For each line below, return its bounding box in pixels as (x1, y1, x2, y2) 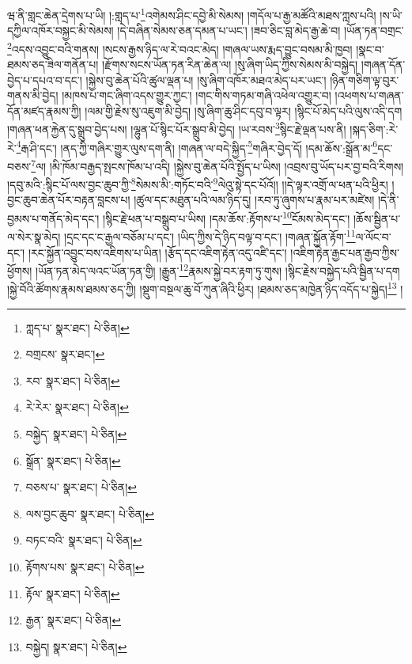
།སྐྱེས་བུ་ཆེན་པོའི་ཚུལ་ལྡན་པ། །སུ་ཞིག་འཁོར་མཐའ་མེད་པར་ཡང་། (85, 71, 327, 88)
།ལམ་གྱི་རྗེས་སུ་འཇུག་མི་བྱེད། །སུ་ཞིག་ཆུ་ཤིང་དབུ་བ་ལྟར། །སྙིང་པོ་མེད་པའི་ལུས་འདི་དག (85, 102, 403, 119)
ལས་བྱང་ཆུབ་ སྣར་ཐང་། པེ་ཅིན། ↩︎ (25, 505, 154, 522)
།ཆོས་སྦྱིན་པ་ (353, 210, 401, 226)
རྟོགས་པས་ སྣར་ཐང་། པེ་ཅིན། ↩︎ (25, 559, 145, 575)
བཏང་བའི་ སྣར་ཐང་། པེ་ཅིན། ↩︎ (25, 532, 142, 548)
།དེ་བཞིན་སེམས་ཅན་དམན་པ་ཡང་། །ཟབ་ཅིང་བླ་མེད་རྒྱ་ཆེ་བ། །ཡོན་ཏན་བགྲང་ (117, 22, 404, 39)
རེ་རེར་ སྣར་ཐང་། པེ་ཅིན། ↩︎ (25, 399, 129, 415)
